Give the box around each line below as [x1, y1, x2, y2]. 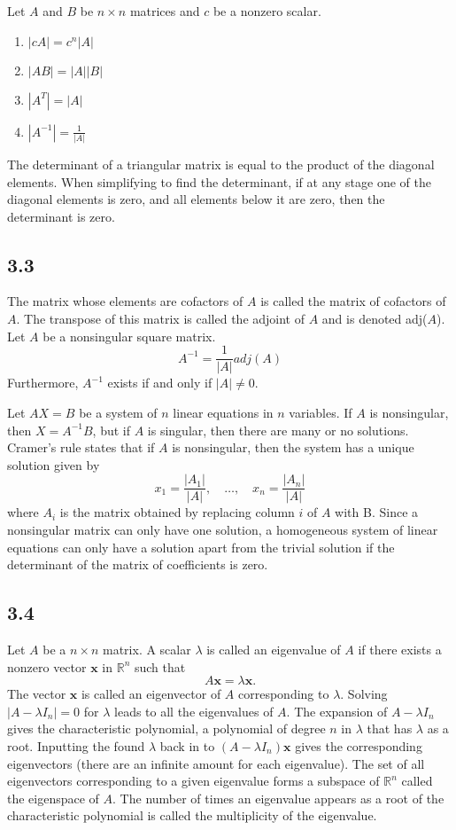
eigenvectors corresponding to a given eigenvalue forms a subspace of [7, 771, 380, 790]
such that [134, 657, 186, 676]
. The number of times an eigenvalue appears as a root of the [112, 788, 444, 807]
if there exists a [358, 639, 442, 658]
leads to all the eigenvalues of [114, 701, 274, 720]
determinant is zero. [7, 207, 115, 225]
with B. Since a [335, 503, 419, 521]
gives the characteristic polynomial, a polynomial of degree [7, 719, 326, 738]
